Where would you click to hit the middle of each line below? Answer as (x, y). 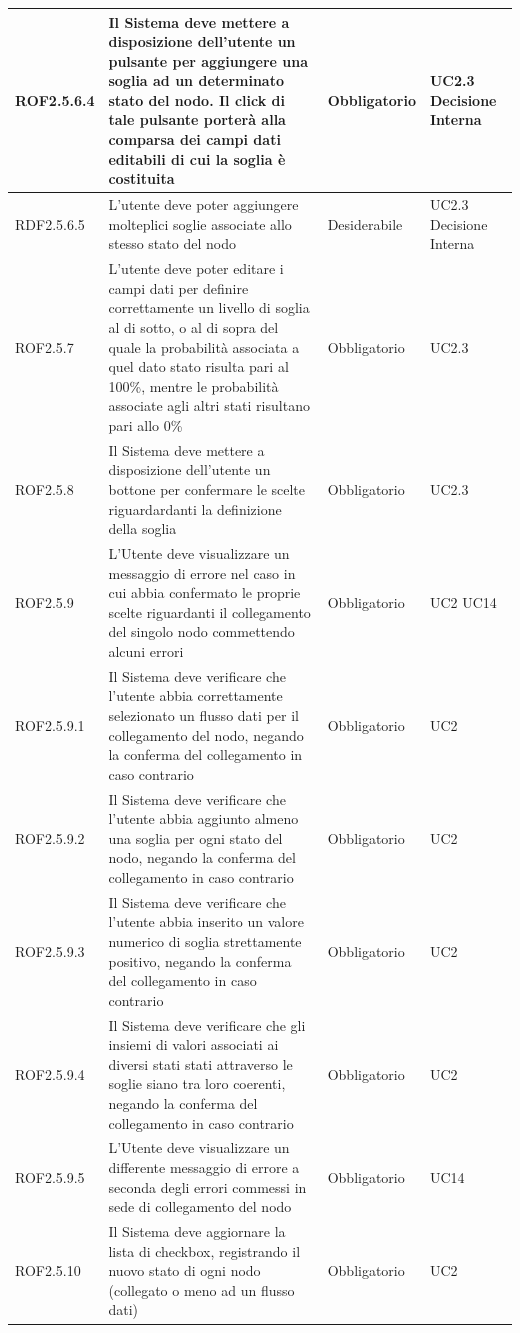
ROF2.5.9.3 (50, 950)
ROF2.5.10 (48, 1270)
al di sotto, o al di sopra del (193, 326)
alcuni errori (146, 650)
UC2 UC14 (463, 601)
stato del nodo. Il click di (196, 99)
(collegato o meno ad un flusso (201, 1289)
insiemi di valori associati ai (193, 1044)
